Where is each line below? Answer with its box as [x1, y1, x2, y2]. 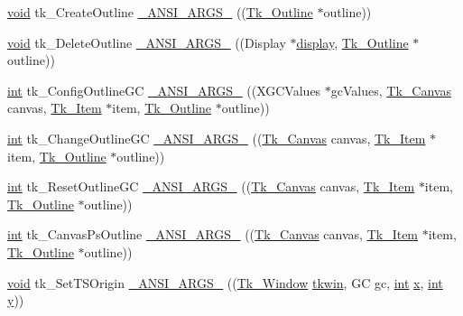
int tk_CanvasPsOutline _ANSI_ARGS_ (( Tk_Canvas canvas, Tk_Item [7, 225, 419, 244]
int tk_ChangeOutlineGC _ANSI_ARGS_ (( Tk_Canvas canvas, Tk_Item [7, 128, 426, 147]
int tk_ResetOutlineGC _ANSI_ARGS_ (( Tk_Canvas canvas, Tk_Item [7, 177, 415, 196]
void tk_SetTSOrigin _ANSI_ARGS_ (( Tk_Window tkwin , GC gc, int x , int [7, 273, 443, 292]
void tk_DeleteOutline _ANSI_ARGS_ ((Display [7, 33, 286, 51]
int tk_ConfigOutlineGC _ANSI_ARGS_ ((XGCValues [7, 80, 321, 99]
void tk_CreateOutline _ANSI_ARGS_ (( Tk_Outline [7, 3, 313, 21]
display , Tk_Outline [296, 33, 409, 51]
